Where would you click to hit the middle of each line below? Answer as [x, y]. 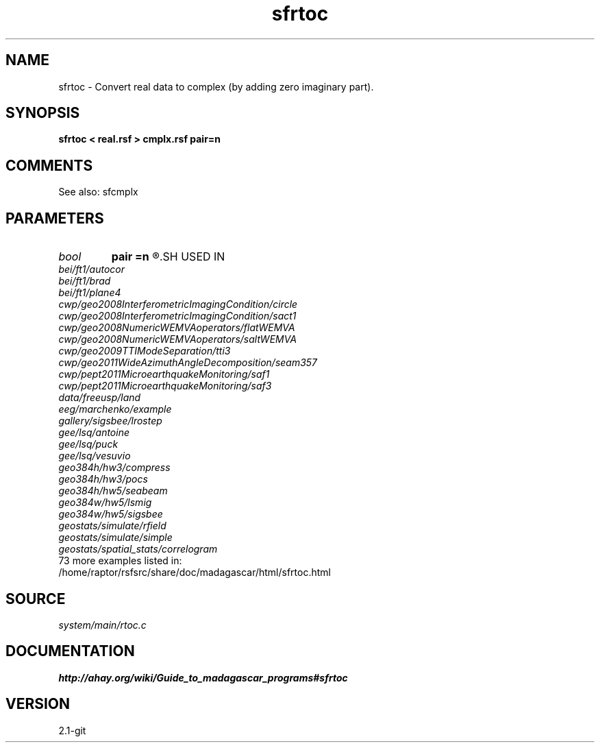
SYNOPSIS [43, 113]
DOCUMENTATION [70, 651]
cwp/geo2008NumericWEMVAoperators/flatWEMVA [177, 328]
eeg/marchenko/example [115, 409]
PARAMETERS [55, 218]
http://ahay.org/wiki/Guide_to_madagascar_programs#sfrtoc [203, 677]
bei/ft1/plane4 [90, 293]
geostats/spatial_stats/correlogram [138, 549]
